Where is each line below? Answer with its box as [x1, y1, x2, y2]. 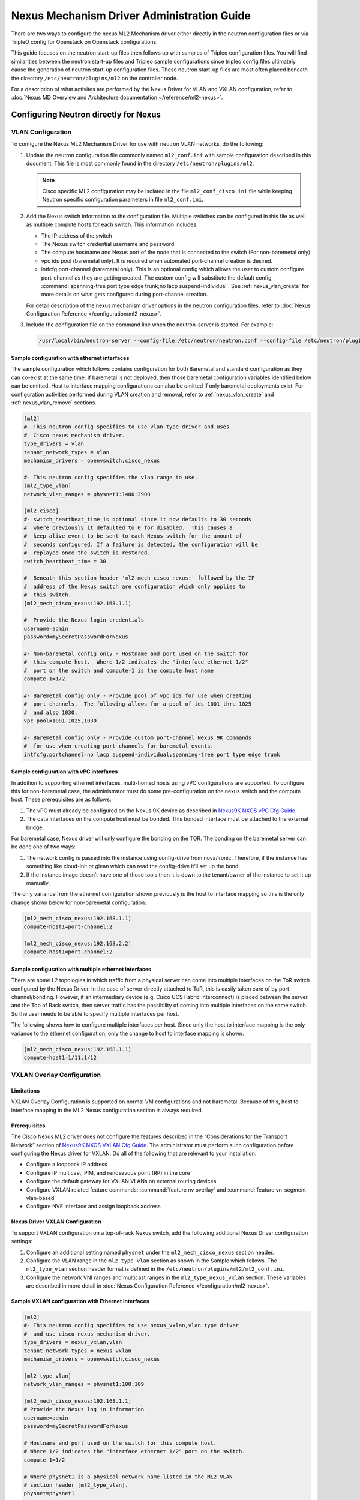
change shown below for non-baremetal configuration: [11, 899, 146, 906]
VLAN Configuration [11, 128, 72, 136]
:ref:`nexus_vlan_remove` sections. [11, 399, 97, 406]
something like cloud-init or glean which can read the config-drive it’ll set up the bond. [26, 863, 240, 870]
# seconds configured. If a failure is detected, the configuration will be [23, 541, 258, 548]
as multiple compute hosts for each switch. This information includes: [26, 221, 198, 228]
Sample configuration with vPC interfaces [11, 768, 118, 775]
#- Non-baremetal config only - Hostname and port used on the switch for [23, 650, 249, 657]
